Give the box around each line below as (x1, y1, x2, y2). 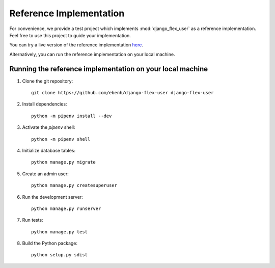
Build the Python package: (22, 240, 78, 247)
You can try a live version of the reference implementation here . (9, 42, 144, 48)
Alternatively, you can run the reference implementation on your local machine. (9, 51, 175, 57)
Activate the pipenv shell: (22, 124, 75, 130)
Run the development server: (22, 194, 84, 200)
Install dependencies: (22, 101, 67, 107)
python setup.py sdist (31, 252, 88, 258)
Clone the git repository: (22, 78, 73, 84)
